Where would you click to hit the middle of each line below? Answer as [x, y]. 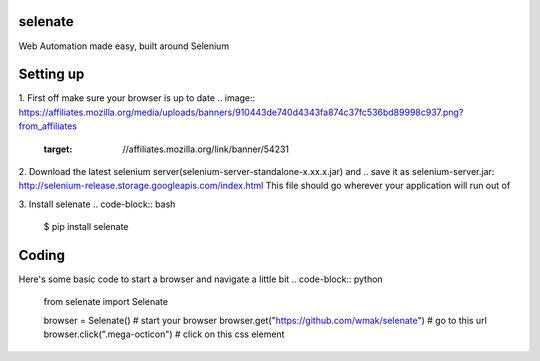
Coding [41, 255]
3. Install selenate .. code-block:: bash [97, 204]
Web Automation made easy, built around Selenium [124, 46]
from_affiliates [47, 126]
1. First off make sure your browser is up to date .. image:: [137, 98]
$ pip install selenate [86, 227]
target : [58, 149]
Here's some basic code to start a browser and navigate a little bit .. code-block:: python [201, 279]
